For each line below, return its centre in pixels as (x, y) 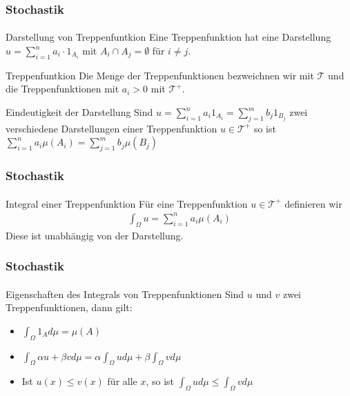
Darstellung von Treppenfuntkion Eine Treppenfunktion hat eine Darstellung (168, 37)
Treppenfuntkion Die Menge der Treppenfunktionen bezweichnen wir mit (160, 75)
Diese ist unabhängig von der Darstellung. (95, 235)
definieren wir (313, 203)
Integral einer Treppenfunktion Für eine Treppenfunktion (127, 203)
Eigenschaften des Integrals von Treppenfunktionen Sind (125, 294)
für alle (122, 381)
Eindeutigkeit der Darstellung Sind (79, 112)
